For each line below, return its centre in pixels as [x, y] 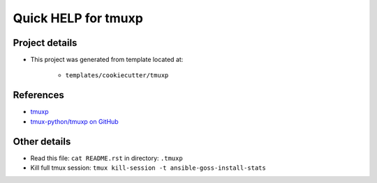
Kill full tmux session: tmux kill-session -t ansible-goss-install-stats [148, 168]
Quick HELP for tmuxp [78, 18]
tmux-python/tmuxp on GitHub [74, 121]
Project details [45, 43]
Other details [42, 142]
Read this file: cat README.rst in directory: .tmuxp [106, 158]
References [38, 95]
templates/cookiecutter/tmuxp [117, 75]
